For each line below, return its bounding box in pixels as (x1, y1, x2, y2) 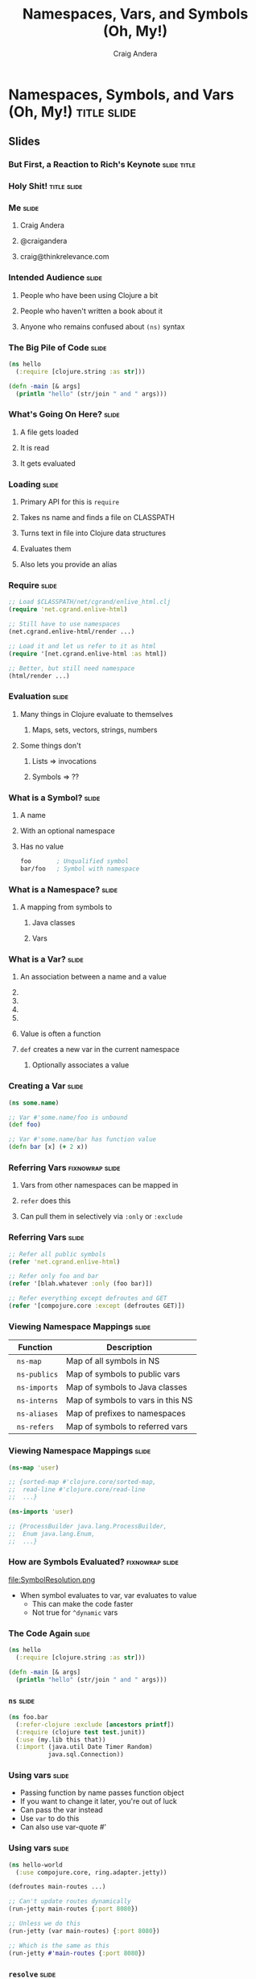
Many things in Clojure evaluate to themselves (19, 709, 173, 719)
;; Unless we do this (8, 1919, 81, 1928)
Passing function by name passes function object (19, 1788, 184, 1797)
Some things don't (19, 740, 81, 750)
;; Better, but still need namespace (8, 664, 135, 673)
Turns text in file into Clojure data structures (19, 528, 167, 538)
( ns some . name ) (8, 1099, 60, 1107)
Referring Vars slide (8, 1232, 85, 1243)
